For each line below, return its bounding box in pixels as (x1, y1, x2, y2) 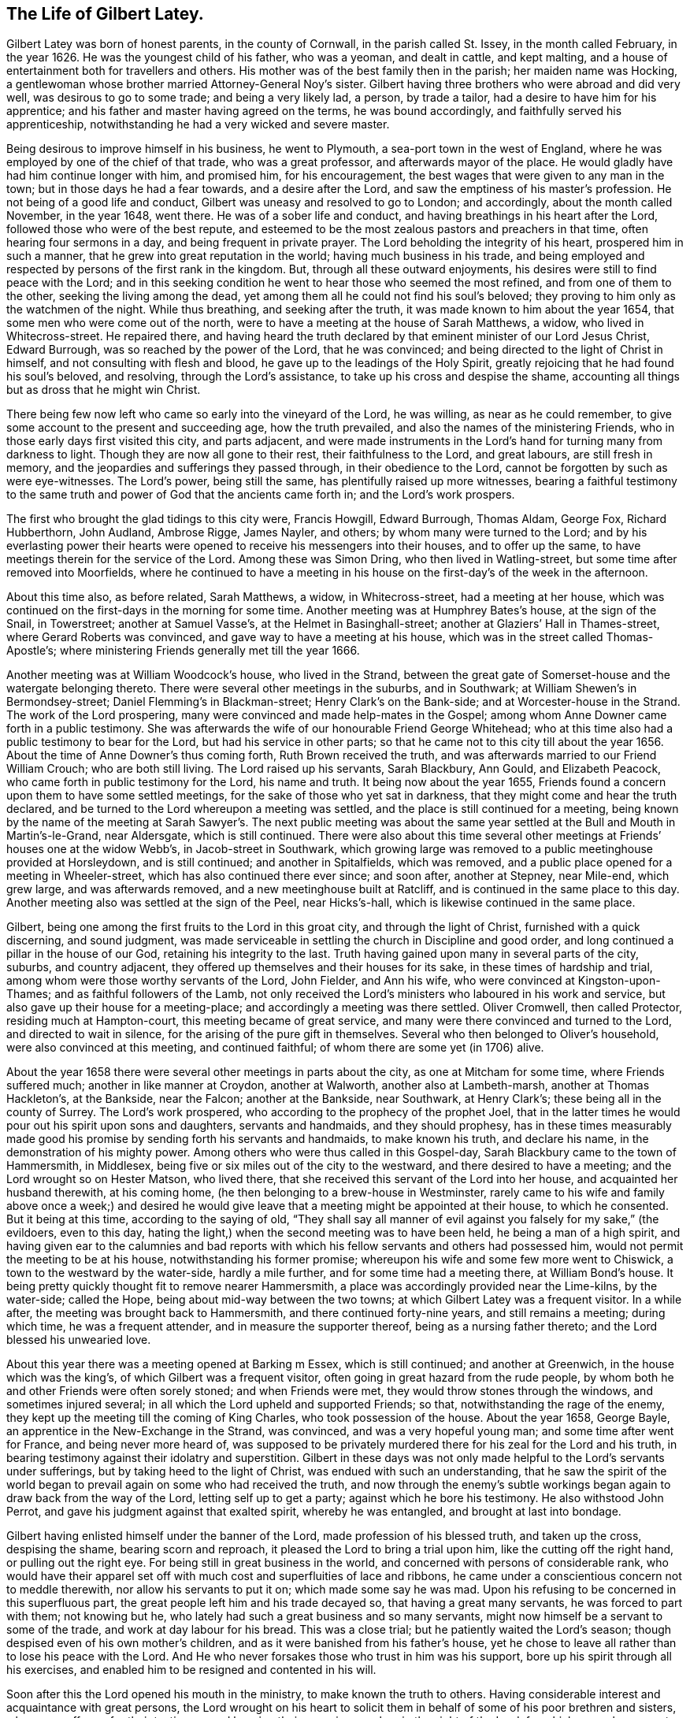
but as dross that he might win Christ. (6, 383, 201, 397)
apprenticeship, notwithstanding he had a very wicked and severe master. (6, 117, 390, 132)
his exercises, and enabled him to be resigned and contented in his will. (6, 1663, 377, 1677)
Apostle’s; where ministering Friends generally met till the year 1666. (6, 644, 360, 658)
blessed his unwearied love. (6, 1333, 151, 1347)
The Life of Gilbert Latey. (6, 4, 204, 24)
